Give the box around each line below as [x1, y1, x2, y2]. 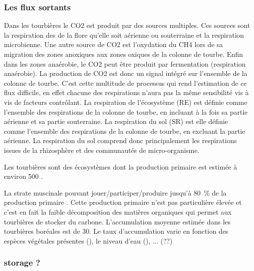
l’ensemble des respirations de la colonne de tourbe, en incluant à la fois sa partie [4, 106, 248, 117]
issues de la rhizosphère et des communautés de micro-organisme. [4, 145, 200, 155]
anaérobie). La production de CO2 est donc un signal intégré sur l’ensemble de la [4, 68, 248, 78]
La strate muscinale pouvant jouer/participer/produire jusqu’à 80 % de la [4, 187, 227, 197]
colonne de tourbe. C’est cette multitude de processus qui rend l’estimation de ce [4, 77, 247, 88]
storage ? [4, 256, 41, 269]
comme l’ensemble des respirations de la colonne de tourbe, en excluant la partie [4, 125, 245, 136]
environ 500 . [4, 171, 43, 181]
